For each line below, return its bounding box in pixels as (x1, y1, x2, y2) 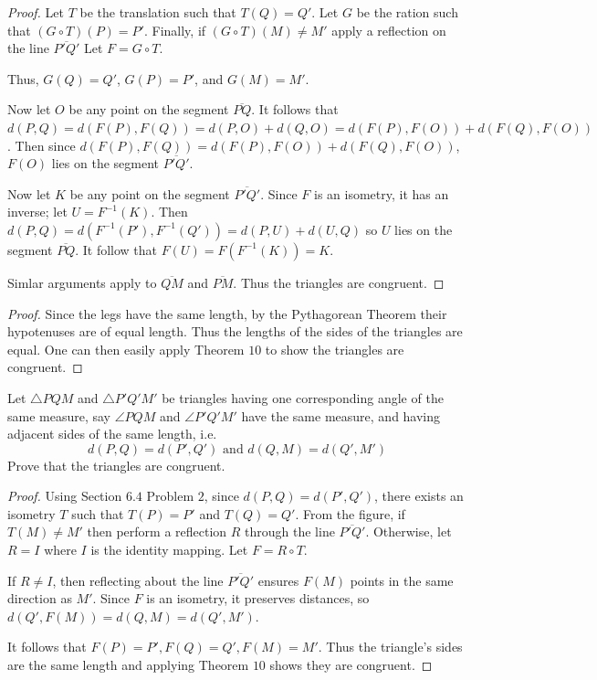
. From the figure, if (295, 504, 405, 523)
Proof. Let (7, 3, 64, 21)
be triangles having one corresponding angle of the (162, 388, 444, 407)
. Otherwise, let (365, 522, 452, 541)
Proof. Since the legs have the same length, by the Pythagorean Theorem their (7, 303, 447, 323)
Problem (146, 486, 194, 505)
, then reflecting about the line (52, 570, 224, 590)
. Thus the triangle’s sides (318, 637, 463, 656)
